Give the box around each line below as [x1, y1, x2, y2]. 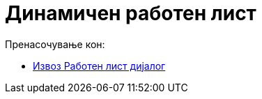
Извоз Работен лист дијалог [33, 59, 166, 72]
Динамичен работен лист [5, 1, 256, 25]
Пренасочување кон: [5, 38, 105, 50]
